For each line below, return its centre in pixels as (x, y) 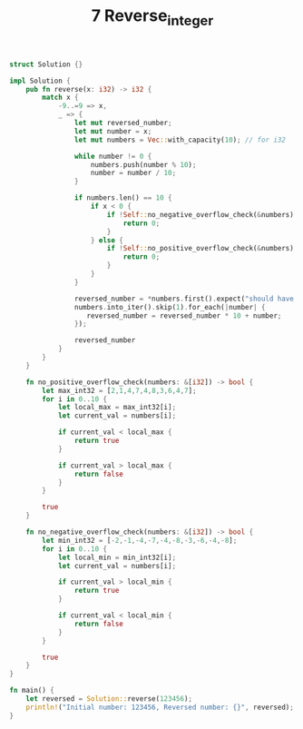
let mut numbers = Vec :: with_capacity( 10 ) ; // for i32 (180, 140)
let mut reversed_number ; (123, 123)
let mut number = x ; (113, 131)
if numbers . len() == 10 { (123, 198)
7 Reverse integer (152, 17)
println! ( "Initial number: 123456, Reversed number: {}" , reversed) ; (160, 707)
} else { (107, 240)
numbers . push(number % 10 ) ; (143, 164)
